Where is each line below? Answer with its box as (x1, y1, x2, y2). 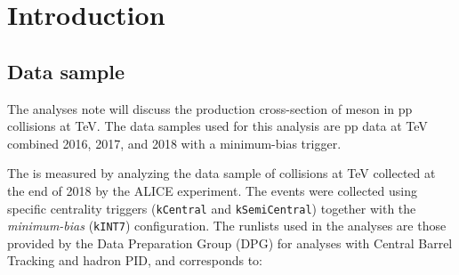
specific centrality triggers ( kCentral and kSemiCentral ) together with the (7, 198, 416, 217)
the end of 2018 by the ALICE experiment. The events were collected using (7, 181, 418, 199)
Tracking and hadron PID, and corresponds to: (7, 251, 262, 270)
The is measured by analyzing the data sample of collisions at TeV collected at (7, 164, 436, 182)
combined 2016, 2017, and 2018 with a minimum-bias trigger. (7, 133, 342, 152)
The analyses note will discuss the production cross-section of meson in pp (7, 99, 413, 117)
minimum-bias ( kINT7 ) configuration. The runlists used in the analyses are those (7, 216, 447, 235)
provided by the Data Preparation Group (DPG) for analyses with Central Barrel (7, 233, 453, 252)
